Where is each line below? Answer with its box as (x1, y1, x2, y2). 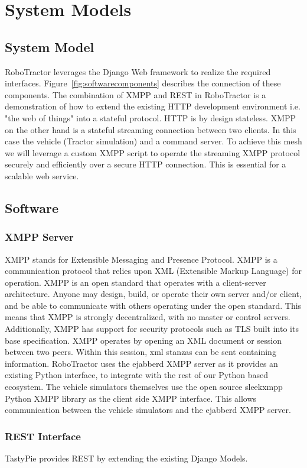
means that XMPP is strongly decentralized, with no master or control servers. (5, 311, 290, 323)
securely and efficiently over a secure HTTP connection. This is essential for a (5, 158, 286, 170)
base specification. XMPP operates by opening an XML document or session (5, 334, 282, 346)
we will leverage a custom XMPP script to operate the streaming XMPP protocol (5, 146, 301, 159)
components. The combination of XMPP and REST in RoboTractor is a (5, 88, 266, 101)
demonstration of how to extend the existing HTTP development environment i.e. (5, 100, 301, 112)
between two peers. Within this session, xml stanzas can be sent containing (5, 346, 276, 358)
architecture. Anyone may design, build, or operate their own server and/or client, (5, 288, 302, 300)
